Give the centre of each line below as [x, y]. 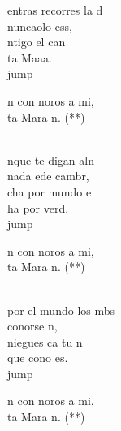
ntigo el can [37, 42]
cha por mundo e [50, 191]
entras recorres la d [55, 10]
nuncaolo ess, [40, 26]
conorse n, [32, 326]
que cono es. [38, 358]
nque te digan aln [51, 159]
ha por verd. [38, 207]
